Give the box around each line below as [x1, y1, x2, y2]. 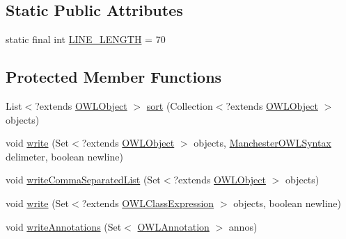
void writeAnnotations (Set [6, 219, 122, 233]
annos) [228, 219, 258, 233]
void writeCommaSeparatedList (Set [6, 172, 161, 187]
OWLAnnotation [137, 219, 210, 233]
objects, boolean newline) [233, 195, 341, 210]
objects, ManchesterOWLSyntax [194, 135, 331, 150]
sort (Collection [146, 99, 213, 113]
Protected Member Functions [6, 66, 222, 88]
